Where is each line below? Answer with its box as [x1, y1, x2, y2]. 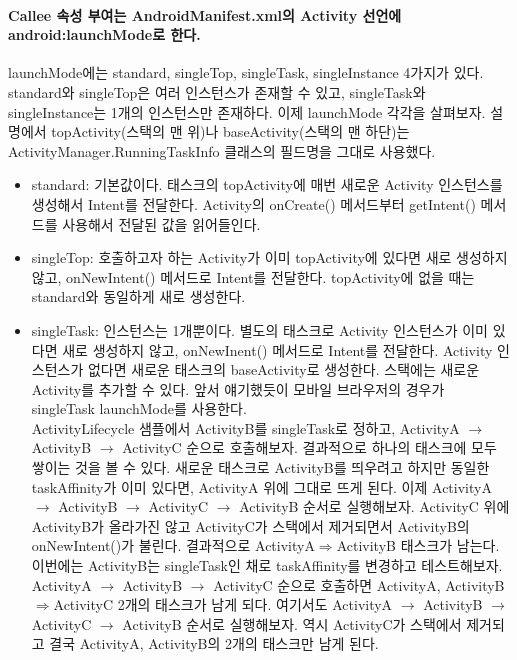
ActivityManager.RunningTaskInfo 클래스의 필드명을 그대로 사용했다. [8, 140, 436, 161]
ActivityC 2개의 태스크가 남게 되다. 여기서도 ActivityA [53, 594, 393, 615]
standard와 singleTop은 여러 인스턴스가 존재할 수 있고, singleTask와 [8, 81, 426, 102]
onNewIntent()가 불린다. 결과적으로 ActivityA [31, 535, 315, 556]
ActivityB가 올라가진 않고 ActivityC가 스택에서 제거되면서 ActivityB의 [31, 515, 470, 536]
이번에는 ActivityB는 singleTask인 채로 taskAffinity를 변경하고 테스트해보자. [31, 555, 503, 576]
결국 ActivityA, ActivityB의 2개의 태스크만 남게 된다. [49, 633, 379, 654]
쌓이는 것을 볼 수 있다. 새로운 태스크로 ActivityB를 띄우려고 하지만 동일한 [31, 457, 490, 478]
